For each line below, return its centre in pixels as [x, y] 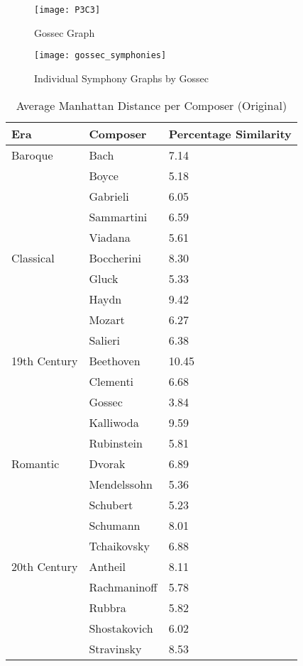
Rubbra [108, 607]
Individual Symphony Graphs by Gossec [121, 78]
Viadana [110, 237]
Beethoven [115, 360]
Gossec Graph [65, 32]
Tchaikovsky [119, 545]
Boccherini [115, 257]
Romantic [35, 463]
